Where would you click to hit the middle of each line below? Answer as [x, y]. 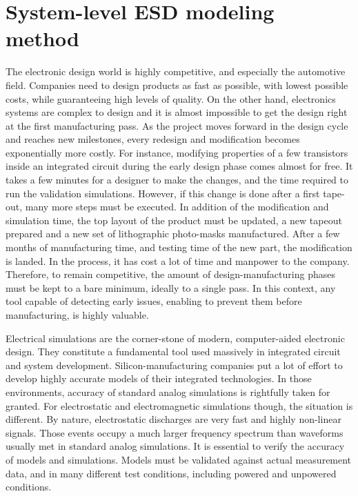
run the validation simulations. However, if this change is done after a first [163, 193]
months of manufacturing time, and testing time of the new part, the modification [179, 247]
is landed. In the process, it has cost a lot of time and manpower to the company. [178, 260]
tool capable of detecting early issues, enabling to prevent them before [154, 301]
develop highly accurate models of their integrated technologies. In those [159, 378]
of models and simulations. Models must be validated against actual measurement [179, 459]
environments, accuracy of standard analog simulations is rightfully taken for [168, 391]
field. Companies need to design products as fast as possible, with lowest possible [177, 85]
